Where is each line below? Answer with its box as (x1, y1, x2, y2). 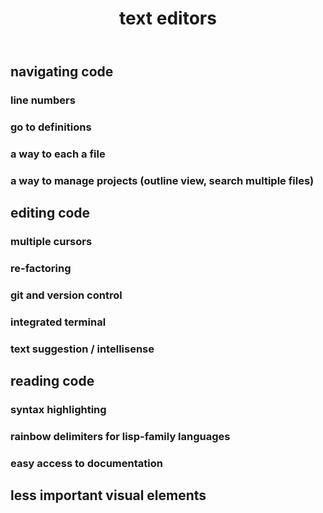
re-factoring (10, 262, 72, 276)
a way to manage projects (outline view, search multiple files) (10, 173, 315, 187)
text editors (119, 7, 217, 30)
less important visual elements (10, 487, 207, 504)
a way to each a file (10, 147, 106, 161)
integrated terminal (10, 315, 107, 329)
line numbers (10, 93, 76, 107)
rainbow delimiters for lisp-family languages (10, 430, 231, 444)
